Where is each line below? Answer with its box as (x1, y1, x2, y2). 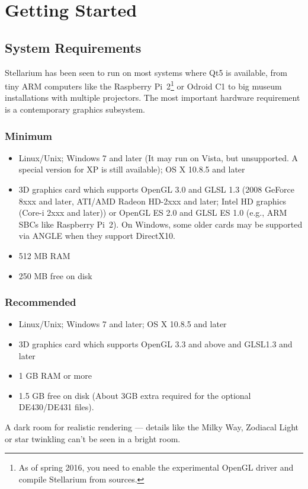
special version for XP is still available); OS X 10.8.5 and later (18, 163, 245, 175)
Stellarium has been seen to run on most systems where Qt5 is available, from (5, 66, 288, 78)
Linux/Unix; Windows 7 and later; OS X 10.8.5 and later (18, 318, 227, 330)
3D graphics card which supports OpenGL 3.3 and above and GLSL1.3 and (18, 337, 293, 350)
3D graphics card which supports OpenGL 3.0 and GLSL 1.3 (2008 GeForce (18, 183, 295, 196)
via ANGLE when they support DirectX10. (18, 229, 175, 242)
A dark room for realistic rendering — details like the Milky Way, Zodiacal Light (5, 420, 299, 433)
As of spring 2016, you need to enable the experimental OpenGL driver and (18, 461, 294, 474)
